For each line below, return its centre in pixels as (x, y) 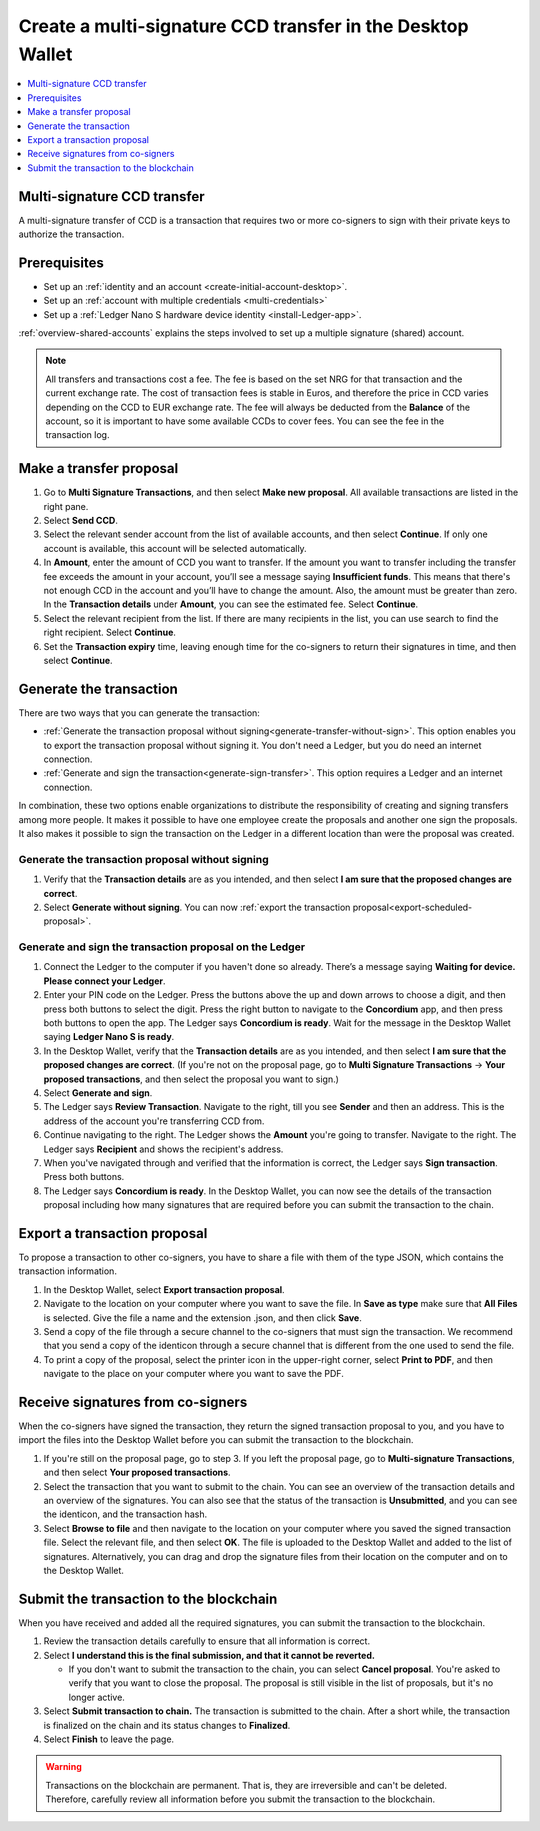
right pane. (66, 506)
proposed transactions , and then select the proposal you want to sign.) (191, 1079)
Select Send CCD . (81, 521)
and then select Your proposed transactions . (137, 1472)
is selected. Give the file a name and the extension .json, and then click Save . (202, 1317)
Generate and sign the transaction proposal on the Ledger (161, 947)
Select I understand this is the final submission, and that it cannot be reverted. (209, 1655)
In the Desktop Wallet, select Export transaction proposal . (164, 1289)
